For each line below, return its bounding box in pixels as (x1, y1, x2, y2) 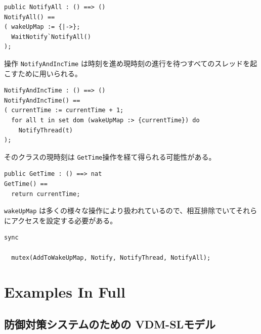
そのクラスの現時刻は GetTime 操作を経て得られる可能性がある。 (4, 151, 216, 162)
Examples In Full (4, 281, 125, 302)
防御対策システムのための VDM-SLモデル (4, 316, 216, 332)
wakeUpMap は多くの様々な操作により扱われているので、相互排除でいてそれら (4, 205, 257, 216)
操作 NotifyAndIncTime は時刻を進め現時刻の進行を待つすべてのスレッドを (4, 58, 250, 68)
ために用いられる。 (18, 68, 82, 78)
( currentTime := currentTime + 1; (4, 107, 124, 114)
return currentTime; (11, 190, 80, 198)
